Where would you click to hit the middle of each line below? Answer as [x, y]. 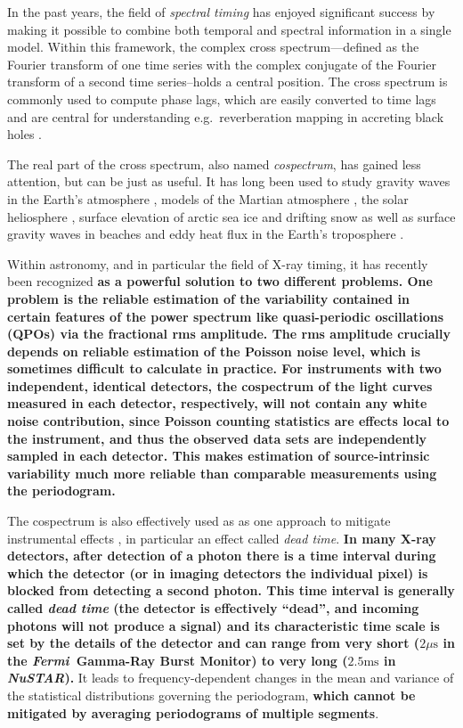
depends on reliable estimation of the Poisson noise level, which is [214, 351]
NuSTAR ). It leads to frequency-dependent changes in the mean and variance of [231, 678]
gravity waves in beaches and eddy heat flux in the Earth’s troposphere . [206, 234]
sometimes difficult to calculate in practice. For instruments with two [224, 368]
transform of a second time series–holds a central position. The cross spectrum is [227, 82]
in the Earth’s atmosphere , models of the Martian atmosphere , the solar [208, 198]
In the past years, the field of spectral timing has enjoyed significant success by [221, 12]
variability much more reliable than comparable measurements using [222, 473]
